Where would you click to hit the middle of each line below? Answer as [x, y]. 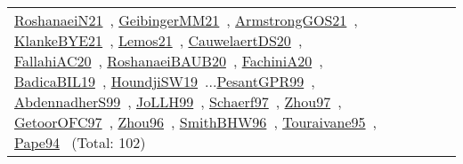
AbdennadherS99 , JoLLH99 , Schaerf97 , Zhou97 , [178, 102]
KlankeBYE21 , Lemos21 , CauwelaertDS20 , [158, 40]
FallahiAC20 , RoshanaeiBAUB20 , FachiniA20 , [169, 61]
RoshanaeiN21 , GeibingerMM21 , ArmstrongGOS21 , [186, 20]
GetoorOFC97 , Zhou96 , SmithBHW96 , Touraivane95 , [196, 122]
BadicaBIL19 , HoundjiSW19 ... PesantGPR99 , [165, 81]
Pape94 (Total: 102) [80, 142]
